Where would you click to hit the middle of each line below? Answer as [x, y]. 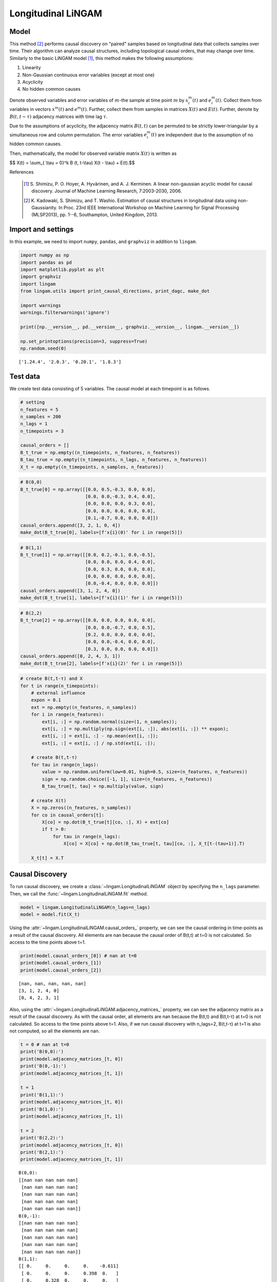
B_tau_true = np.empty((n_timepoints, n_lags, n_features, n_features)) [114, 460]
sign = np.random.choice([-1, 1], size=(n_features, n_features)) [127, 779]
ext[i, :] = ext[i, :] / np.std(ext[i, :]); [99, 743]
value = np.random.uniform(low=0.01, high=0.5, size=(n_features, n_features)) [145, 772]
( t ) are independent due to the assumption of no [202, 135]
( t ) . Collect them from [239, 100]
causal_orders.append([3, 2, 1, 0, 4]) [70, 525]
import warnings [41, 305]
